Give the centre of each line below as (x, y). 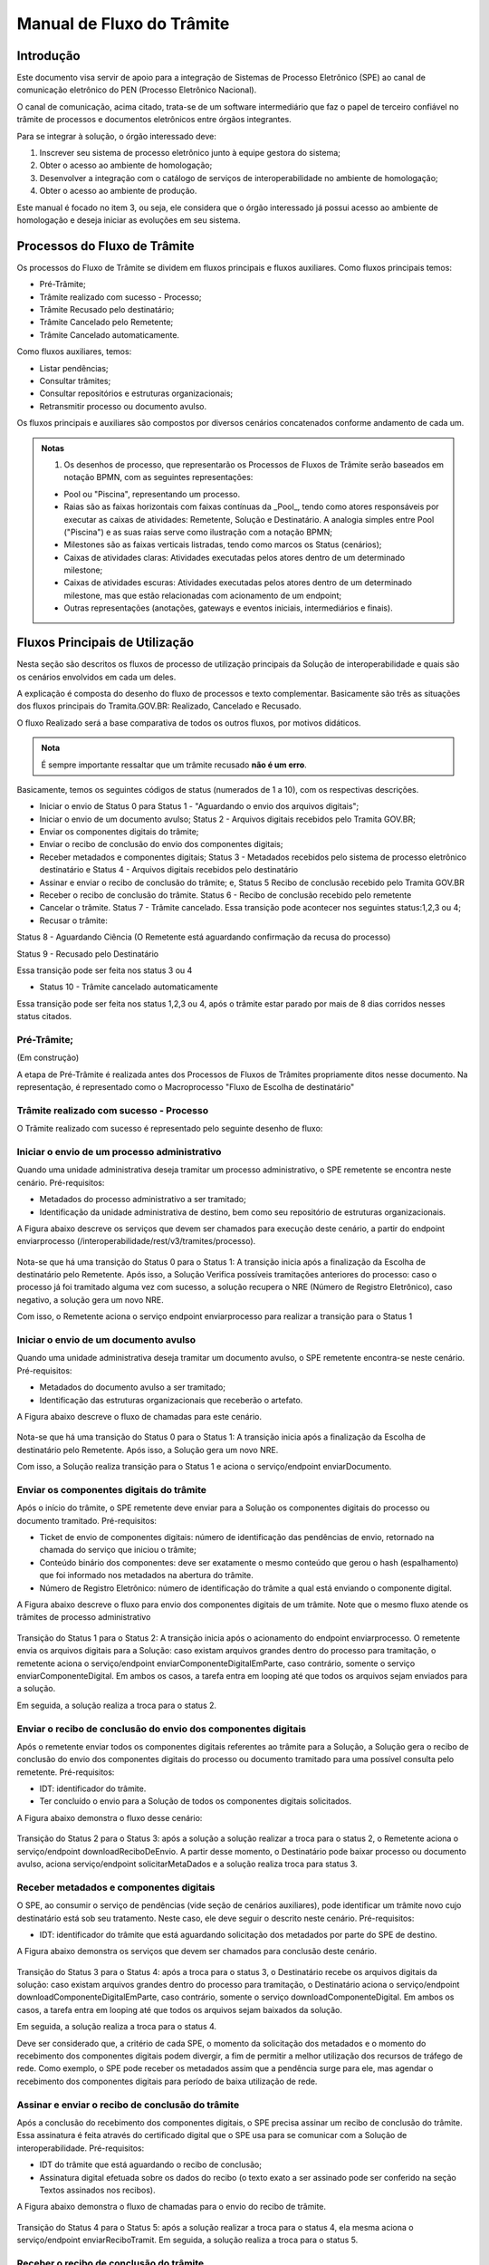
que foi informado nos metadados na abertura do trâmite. (146, 1576)
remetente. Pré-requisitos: (66, 1772)
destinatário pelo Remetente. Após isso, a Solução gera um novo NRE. (148, 1450)
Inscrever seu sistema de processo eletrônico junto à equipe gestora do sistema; (190, 153)
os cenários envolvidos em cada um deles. (96, 677)
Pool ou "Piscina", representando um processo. (152, 494)
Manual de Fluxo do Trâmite (123, 24)
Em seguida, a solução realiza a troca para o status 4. (117, 2027)
